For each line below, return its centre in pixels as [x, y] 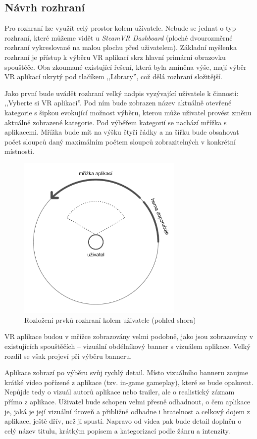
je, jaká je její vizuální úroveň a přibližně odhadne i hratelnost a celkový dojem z [127, 411]
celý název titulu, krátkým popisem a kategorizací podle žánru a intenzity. [117, 430]
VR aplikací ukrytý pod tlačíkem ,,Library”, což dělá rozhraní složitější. [113, 76]
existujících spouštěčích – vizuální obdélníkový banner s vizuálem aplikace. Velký [128, 346]
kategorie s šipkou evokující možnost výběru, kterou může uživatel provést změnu [128, 112]
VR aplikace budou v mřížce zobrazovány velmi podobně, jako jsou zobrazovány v [129, 336]
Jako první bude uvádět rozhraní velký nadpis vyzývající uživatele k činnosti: [122, 93]
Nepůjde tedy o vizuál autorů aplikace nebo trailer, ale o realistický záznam [120, 392]
